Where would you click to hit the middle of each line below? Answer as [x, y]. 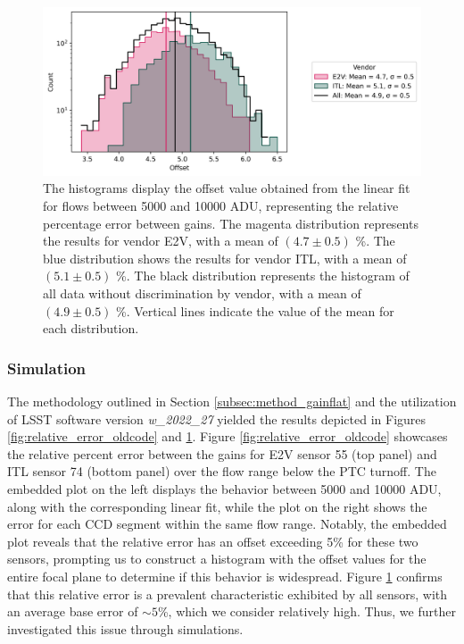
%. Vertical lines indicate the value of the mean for [255, 310]
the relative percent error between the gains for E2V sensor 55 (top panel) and [222, 453]
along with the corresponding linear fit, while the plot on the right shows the [217, 506]
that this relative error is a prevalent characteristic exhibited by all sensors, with [228, 594]
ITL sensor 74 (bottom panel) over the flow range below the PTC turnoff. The [222, 471]
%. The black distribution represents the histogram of [263, 276]
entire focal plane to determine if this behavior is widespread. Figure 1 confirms [225, 576]
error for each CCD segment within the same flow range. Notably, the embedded [227, 524]
